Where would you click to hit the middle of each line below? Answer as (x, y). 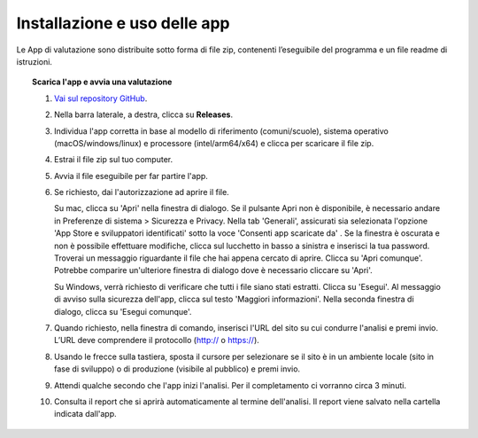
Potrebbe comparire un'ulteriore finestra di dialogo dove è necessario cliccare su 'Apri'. (214, 270)
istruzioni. (35, 61)
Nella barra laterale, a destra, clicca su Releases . (144, 114)
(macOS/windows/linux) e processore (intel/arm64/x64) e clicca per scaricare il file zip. (214, 143)
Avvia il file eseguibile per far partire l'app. (131, 176)
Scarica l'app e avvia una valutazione (102, 82)
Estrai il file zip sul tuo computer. (113, 160)
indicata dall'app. (85, 414)
